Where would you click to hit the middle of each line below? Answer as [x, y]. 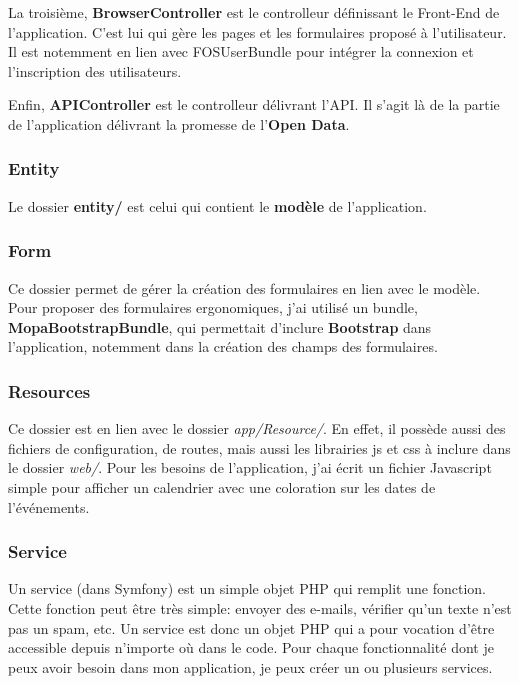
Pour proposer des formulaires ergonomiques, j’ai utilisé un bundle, [213, 307]
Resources [49, 390]
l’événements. [49, 506]
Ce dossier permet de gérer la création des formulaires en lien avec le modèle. [244, 287]
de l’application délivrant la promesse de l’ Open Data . [179, 123]
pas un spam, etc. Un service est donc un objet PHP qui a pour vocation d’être [251, 627]
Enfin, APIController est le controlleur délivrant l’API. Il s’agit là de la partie [254, 104]
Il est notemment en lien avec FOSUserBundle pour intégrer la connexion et [241, 51]
